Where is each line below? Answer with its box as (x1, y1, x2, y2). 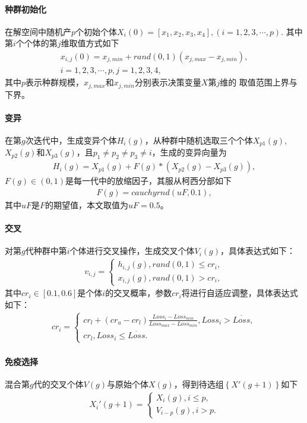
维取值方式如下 (61, 37, 119, 49)
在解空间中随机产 (5, 25, 71, 37)
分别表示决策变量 (134, 76, 201, 88)
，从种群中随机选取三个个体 (144, 133, 253, 146)
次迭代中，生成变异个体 (25, 133, 117, 146)
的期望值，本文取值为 (45, 198, 129, 211)
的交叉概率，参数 (105, 287, 172, 299)
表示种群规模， (26, 76, 84, 88)
